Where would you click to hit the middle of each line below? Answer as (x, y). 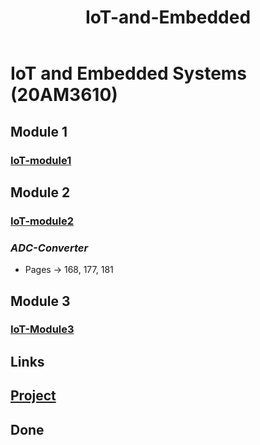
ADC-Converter (49, 248)
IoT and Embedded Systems (129, 73)
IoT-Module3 (42, 329)
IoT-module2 (42, 221)
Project (33, 396)
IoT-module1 (41, 160)
